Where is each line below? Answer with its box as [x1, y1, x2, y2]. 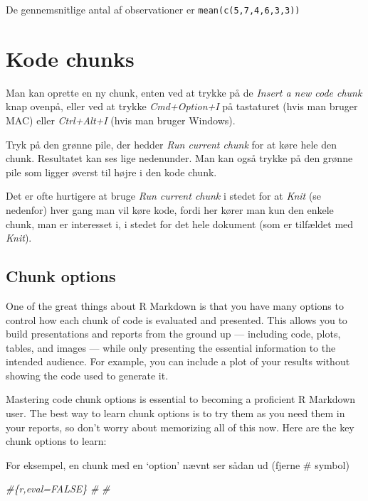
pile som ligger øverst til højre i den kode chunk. [6, 164, 217, 179]
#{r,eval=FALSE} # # [6, 481, 110, 496]
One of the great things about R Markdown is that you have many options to [6, 298, 344, 313]
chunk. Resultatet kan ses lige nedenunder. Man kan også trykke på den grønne [6, 151, 353, 166]
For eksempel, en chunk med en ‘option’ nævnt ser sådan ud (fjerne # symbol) [6, 457, 349, 472]
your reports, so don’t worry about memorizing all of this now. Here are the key [6, 419, 354, 434]
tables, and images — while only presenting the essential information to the [6, 340, 336, 355]
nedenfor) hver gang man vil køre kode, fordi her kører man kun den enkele [6, 202, 334, 217]
